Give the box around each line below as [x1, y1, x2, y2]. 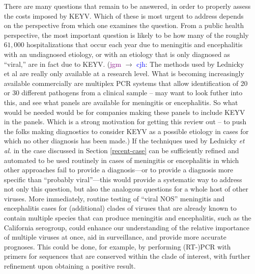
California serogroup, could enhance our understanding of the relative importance [4, 222, 250, 232]
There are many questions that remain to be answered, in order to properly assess [4, 1, 251, 11]
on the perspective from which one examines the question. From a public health [4, 20, 244, 30]
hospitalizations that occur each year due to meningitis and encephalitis [26, 39, 243, 50]
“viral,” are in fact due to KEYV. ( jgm [4, 58, 121, 69]
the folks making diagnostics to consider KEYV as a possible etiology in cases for [4, 126, 249, 136]
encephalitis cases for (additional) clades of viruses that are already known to [4, 203, 237, 213]
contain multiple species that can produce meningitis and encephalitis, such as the [4, 213, 252, 223]
